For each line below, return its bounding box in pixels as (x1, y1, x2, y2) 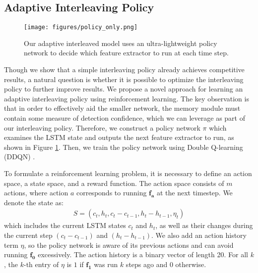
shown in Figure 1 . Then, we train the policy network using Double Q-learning (4, 141, 243, 152)
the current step (4, 229, 53, 240)
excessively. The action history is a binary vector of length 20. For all (38, 249, 248, 260)
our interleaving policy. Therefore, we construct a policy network (4, 122, 200, 133)
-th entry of (23, 259, 59, 269)
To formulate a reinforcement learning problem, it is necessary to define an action (4, 168, 252, 178)
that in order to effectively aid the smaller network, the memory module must (4, 103, 241, 113)
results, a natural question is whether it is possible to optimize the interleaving (4, 74, 244, 84)
